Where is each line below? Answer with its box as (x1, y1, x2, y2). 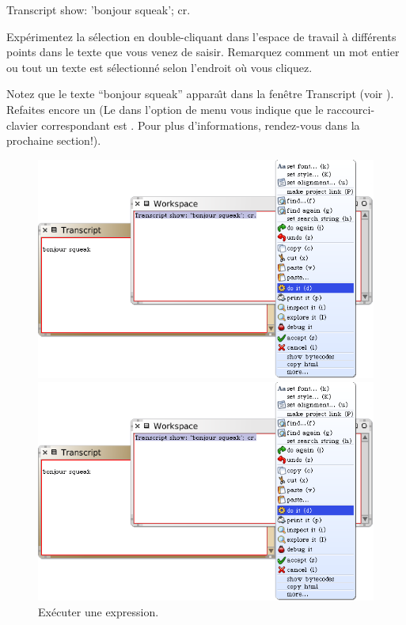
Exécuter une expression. (38, 603, 159, 619)
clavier (6, 116, 38, 133)
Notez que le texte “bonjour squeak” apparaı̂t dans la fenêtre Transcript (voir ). (6, 85, 394, 102)
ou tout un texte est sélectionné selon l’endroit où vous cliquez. (6, 59, 313, 75)
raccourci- (327, 100, 375, 117)
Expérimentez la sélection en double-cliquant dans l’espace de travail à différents (6, 28, 397, 44)
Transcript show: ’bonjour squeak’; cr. (6, 2, 191, 17)
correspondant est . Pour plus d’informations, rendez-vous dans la (41, 116, 360, 133)
